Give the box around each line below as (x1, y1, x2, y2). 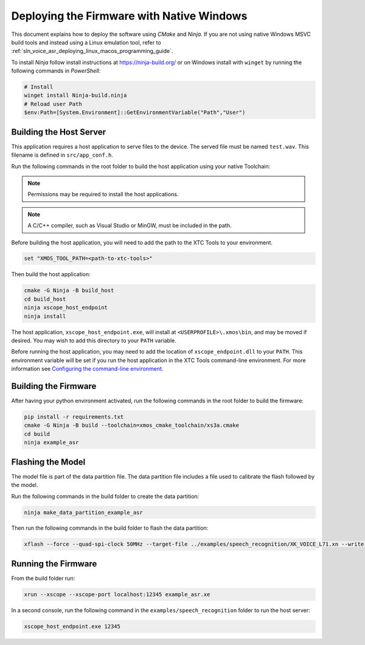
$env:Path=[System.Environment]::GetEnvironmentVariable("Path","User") (24, 109, 246, 116)
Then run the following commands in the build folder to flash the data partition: (11, 524, 209, 532)
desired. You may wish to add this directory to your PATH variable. (11, 337, 176, 344)
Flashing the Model (11, 457, 86, 467)
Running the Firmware (11, 558, 97, 569)
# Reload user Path (24, 101, 82, 107)
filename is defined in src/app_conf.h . (11, 151, 114, 159)
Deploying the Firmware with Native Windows (11, 9, 248, 23)
